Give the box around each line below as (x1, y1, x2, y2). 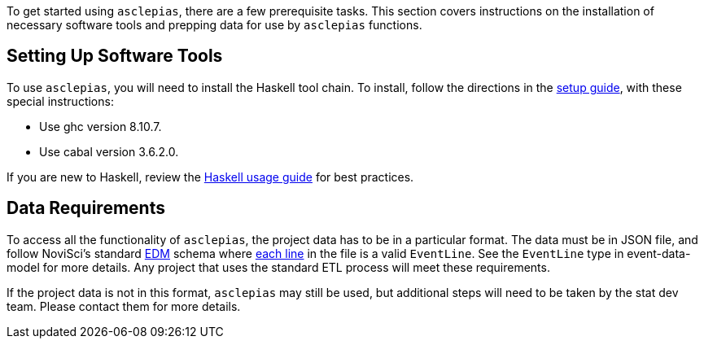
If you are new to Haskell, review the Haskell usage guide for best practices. (7, 169, 414, 184)
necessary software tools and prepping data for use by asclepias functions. (7, 18, 422, 32)
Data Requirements (7, 198, 165, 219)
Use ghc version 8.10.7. (39, 119, 162, 133)
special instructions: (7, 94, 114, 108)
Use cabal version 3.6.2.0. (39, 144, 179, 159)
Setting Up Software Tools (7, 46, 223, 67)
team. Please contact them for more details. (7, 299, 241, 313)
